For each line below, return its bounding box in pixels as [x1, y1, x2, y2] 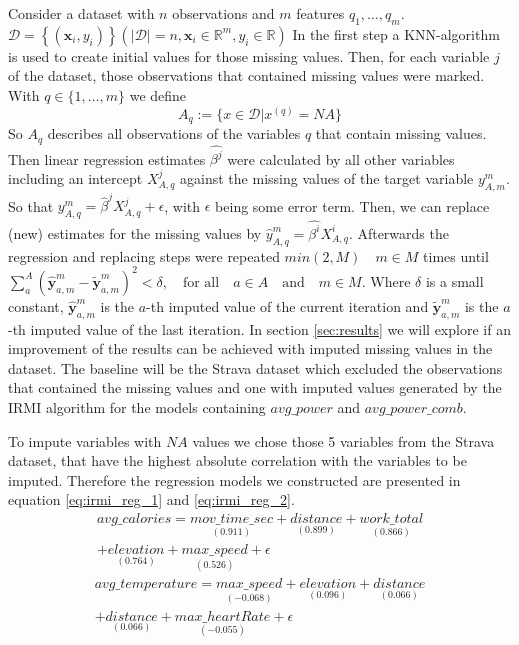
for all [182, 275, 220, 290]
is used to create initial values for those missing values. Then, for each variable [8, 45, 490, 66]
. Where [361, 270, 411, 291]
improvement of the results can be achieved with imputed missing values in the [8, 338, 493, 359]
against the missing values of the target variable [180, 167, 474, 188]
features [296, 3, 345, 23]
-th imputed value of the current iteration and [146, 295, 429, 316]
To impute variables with [8, 430, 162, 451]
